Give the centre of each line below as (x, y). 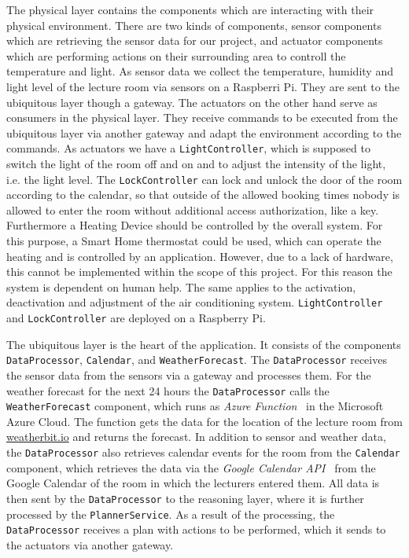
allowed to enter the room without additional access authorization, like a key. (193, 209)
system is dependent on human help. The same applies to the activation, (181, 286)
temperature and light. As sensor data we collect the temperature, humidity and (200, 71)
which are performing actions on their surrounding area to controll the (176, 55)
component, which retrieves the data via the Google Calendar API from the (191, 467)
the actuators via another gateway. (90, 544)
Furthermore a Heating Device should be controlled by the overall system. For (195, 225)
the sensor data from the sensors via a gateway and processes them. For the (189, 374)
